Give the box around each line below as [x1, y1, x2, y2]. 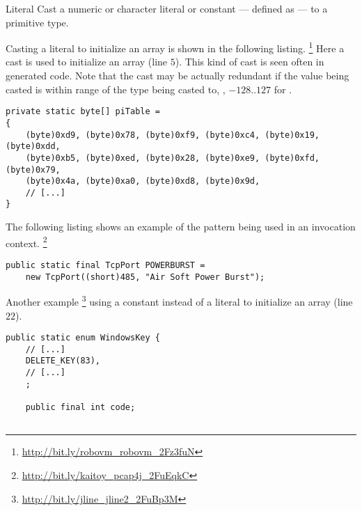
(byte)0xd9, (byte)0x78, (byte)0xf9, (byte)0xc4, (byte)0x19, [25, 129, 320, 140]
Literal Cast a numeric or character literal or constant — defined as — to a [6, 1, 328, 15]
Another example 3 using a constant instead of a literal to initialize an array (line [6, 292, 353, 308]
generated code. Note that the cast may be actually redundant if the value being [6, 68, 349, 83]
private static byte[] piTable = [6, 107, 160, 117]
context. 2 [6, 233, 47, 250]
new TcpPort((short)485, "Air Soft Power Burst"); [25, 272, 265, 282]
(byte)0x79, [6, 164, 61, 175]
